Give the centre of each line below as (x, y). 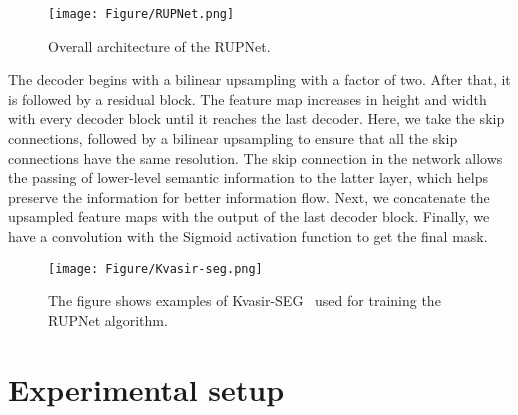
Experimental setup (146, 388)
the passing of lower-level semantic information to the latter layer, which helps (248, 177)
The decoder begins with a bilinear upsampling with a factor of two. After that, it (259, 79)
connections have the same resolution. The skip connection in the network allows (255, 157)
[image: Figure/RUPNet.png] (141, 14)
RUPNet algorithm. (108, 319)
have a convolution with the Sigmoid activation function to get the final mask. (248, 236)
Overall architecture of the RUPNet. (159, 45)
